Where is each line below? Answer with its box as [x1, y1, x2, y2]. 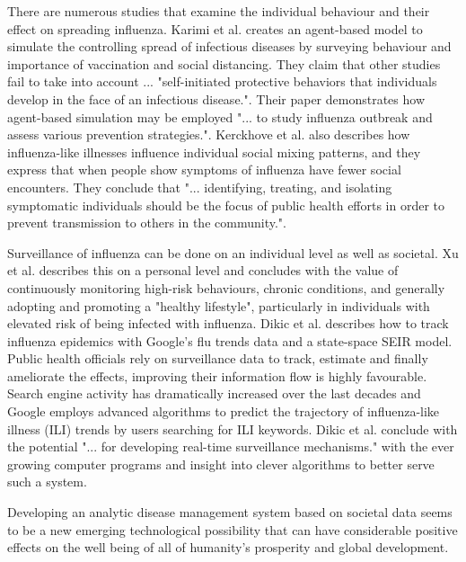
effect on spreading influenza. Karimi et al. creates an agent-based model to [7, 19, 423, 38]
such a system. [7, 472, 87, 491]
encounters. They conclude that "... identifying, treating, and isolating [7, 177, 392, 196]
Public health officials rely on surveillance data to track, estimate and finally [7, 349, 428, 368]
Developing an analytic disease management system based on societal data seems [7, 503, 453, 522]
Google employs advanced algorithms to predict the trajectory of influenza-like [7, 402, 440, 421]
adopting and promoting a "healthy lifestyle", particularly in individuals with [7, 296, 430, 315]
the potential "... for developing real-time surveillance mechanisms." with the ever [7, 437, 454, 456]
